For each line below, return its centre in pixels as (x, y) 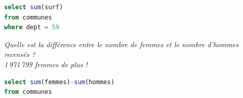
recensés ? (20, 54)
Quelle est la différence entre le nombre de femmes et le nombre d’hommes (122, 44)
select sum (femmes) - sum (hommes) (59, 82)
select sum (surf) (34, 7)
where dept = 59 (32, 27)
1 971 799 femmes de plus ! (46, 64)
